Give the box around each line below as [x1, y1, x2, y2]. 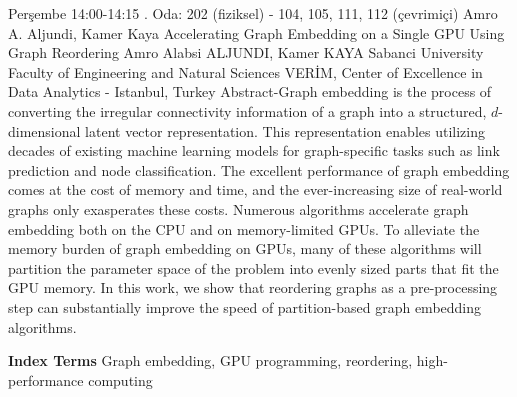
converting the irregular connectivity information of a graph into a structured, [8, 100, 487, 121]
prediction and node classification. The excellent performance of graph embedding [8, 159, 510, 180]
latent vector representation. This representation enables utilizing [85, 120, 485, 141]
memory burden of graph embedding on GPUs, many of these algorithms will [8, 238, 482, 259]
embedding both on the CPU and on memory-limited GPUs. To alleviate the [8, 218, 480, 239]
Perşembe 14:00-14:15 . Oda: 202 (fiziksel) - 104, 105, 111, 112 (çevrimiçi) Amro [8, 3, 498, 23]
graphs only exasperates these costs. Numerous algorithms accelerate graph [8, 198, 469, 219]
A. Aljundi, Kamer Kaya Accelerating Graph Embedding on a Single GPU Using [8, 22, 505, 43]
